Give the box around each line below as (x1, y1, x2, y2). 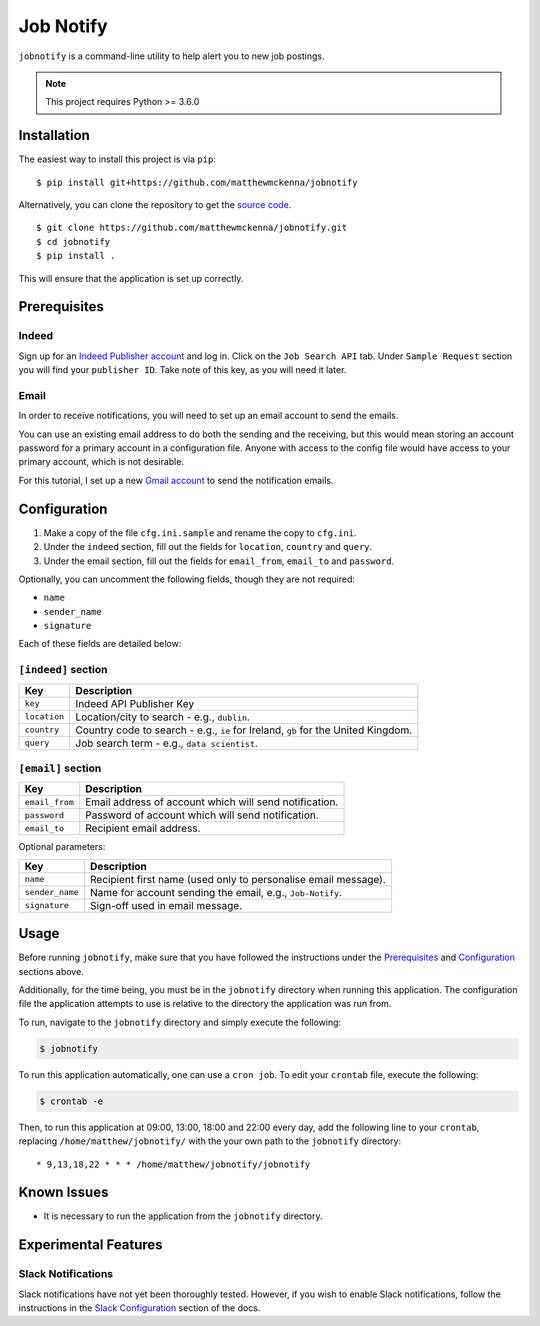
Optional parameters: (18, 841, 106, 853)
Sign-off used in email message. (90, 898, 243, 912)
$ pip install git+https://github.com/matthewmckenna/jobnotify (36, 176, 359, 188)
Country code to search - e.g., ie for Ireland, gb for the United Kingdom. (75, 723, 413, 737)
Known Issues (18, 1184, 109, 1201)
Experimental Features (18, 1236, 164, 1254)
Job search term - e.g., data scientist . (75, 736, 259, 750)
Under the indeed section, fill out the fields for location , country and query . (43, 541, 373, 553)
